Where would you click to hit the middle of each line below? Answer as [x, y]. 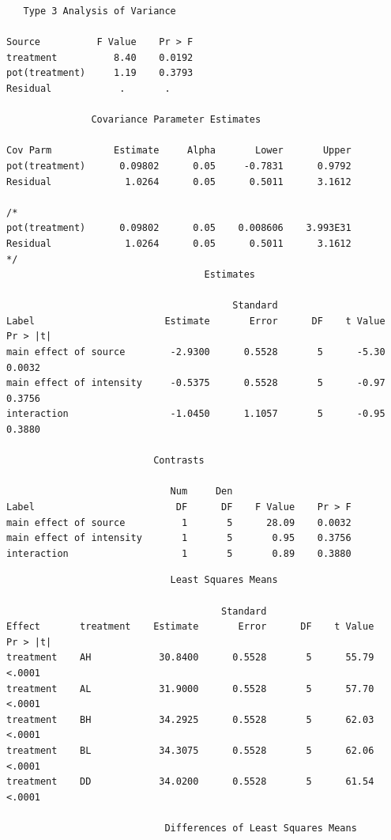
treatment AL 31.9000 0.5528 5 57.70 [190, 689]
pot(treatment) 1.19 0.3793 [100, 73]
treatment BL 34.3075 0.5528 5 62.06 [190, 750]
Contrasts [179, 461]
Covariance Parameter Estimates [176, 120]
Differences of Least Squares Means [261, 828]
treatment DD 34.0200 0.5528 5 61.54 [190, 782]
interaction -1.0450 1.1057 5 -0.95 [196, 414]
